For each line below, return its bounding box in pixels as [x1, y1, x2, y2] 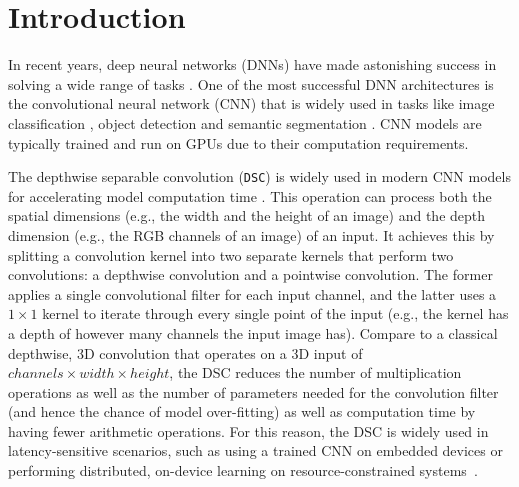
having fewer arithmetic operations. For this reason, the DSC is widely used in [8, 420, 489, 441]
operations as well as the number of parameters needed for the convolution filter [8, 381, 499, 402]
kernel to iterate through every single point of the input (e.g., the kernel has [42, 303, 509, 324]
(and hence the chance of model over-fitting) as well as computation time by [8, 401, 476, 422]
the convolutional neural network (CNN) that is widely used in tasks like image [8, 93, 495, 114]
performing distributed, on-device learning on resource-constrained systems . [8, 460, 478, 481]
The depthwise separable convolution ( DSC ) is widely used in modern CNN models [8, 166, 511, 187]
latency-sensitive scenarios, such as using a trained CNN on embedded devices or [8, 440, 503, 461]
